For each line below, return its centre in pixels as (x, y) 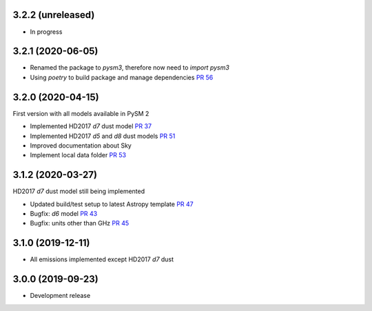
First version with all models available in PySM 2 (81, 113)
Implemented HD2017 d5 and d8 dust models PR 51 (103, 136)
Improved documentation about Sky (81, 146)
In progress (46, 32)
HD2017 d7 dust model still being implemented (79, 191)
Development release (60, 296)
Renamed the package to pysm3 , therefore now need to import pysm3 (130, 68)
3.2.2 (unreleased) (54, 15)
